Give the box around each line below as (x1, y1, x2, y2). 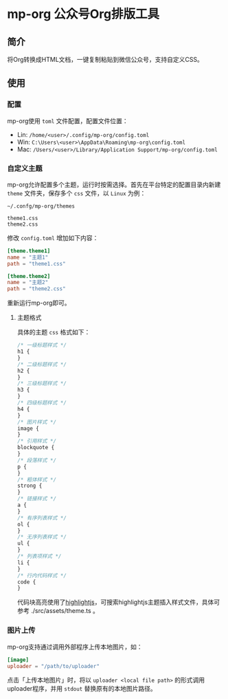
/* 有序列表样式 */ (16, 514, 67, 521)
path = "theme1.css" (7, 260, 67, 267)
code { (16, 579, 36, 585)
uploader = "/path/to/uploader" (7, 663, 100, 669)
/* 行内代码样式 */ (16, 572, 67, 579)
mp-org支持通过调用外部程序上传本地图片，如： (7, 643, 143, 651)
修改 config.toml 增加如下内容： (7, 233, 99, 241)
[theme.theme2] (7, 272, 51, 279)
